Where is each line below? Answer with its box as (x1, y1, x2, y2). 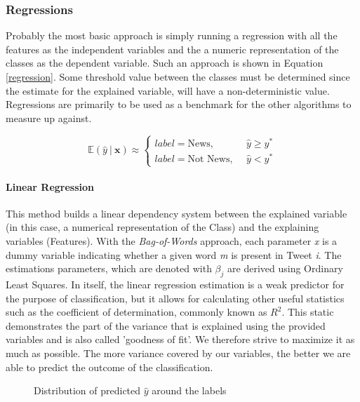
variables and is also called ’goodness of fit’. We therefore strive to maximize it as (6, 332, 355, 347)
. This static (281, 304, 334, 319)
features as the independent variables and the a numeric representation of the (6, 41, 339, 56)
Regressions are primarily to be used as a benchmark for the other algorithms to (6, 97, 352, 112)
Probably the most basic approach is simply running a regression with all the (6, 28, 338, 43)
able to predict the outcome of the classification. (6, 359, 213, 374)
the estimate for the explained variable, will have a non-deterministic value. (6, 83, 330, 98)
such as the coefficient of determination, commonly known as (6, 304, 267, 319)
